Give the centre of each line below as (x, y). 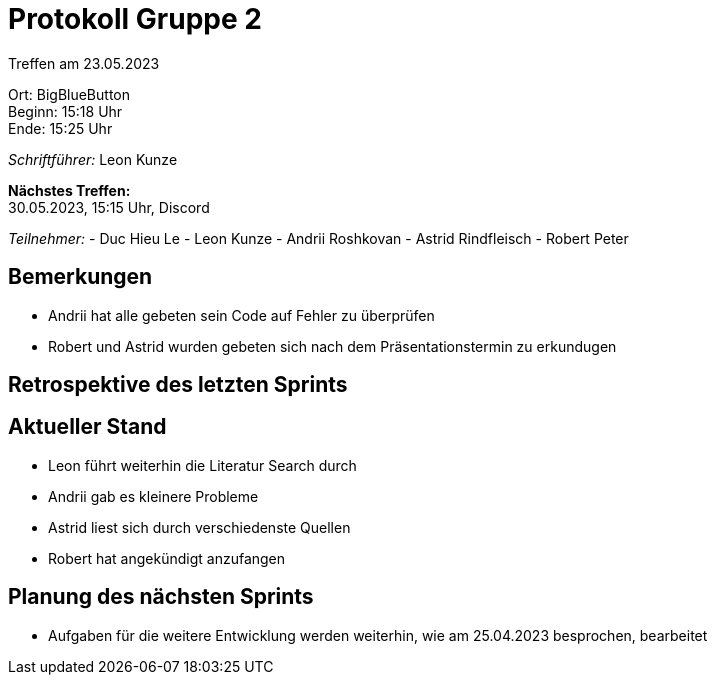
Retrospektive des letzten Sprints (178, 385)
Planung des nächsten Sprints (161, 597)
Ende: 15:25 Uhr (60, 128)
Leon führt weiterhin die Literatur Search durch (202, 465)
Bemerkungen (80, 277)
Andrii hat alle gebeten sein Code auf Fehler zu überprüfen (241, 315)
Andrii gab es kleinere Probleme (153, 496)
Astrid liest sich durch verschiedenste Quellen (199, 527)
